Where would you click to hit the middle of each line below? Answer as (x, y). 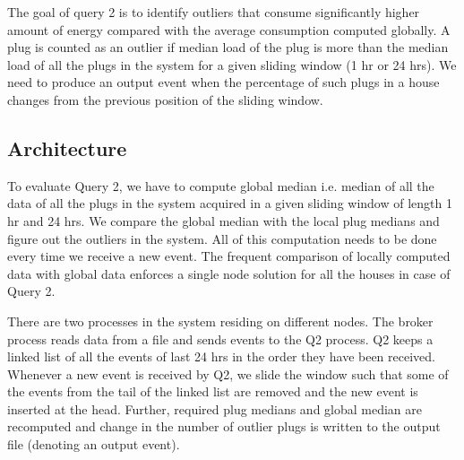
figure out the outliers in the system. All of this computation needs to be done (222, 238)
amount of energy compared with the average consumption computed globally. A (229, 29)
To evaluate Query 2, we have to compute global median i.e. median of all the (221, 185)
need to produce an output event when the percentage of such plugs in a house (223, 82)
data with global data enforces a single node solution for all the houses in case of (229, 273)
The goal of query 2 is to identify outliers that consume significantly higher (214, 12)
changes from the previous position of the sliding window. (165, 99)
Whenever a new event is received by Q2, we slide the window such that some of (228, 373)
